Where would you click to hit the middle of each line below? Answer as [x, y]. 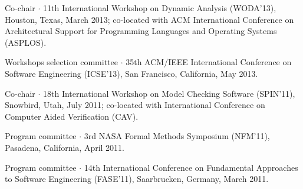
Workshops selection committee [61, 62]
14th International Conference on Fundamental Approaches [191, 167]
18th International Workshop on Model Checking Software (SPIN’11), [169, 93]
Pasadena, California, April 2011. [65, 147]
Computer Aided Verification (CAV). [72, 116]
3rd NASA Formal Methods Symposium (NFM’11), [177, 136]
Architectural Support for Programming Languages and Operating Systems [141, 31]
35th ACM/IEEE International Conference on [209, 62]
